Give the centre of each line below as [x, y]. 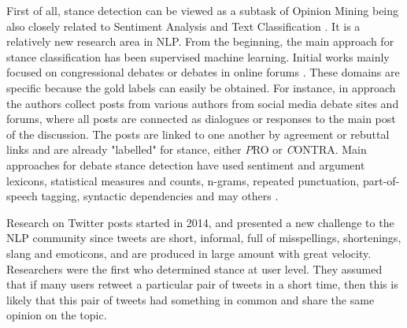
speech [22, 196]
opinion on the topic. [57, 315]
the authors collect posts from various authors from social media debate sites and [203, 103]
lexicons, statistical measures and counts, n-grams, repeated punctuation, [183, 180]
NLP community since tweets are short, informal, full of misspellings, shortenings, [204, 238]
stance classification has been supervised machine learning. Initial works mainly [198, 56]
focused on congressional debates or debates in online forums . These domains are [203, 72]
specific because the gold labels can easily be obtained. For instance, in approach [201, 87]
